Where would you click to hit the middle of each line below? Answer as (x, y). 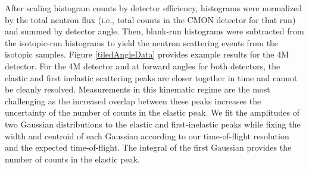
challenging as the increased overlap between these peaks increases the (133, 101)
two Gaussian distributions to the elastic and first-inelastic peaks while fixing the (153, 124)
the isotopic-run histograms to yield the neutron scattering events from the (142, 42)
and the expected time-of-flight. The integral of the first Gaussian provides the (148, 147)
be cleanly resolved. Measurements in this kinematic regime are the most (138, 89)
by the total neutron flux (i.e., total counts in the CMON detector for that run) (150, 19)
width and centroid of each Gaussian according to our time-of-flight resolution (147, 135)
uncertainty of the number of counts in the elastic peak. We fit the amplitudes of (152, 112)
